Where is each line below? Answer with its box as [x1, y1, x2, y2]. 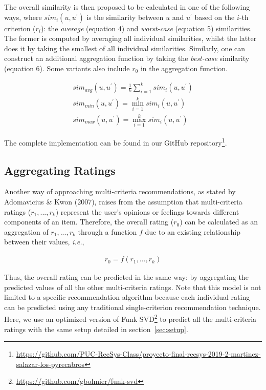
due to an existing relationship [145, 226, 241, 237]
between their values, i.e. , [4, 236, 84, 247]
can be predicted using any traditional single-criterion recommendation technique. [4, 301, 261, 312]
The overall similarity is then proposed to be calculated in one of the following [4, 2, 250, 12]
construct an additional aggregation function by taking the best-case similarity [4, 53, 250, 64]
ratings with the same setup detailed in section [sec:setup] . [4, 323, 188, 334]
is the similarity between [86, 11, 164, 22]
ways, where [4, 11, 42, 22]
